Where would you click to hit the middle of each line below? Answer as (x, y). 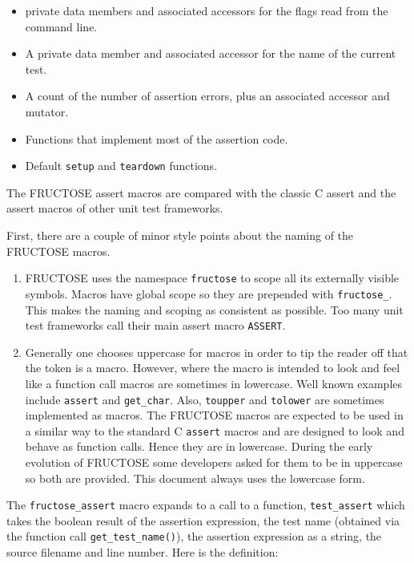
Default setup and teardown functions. (121, 166)
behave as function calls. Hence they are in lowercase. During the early (199, 446)
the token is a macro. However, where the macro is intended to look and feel (213, 368)
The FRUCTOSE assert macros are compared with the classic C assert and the (201, 192)
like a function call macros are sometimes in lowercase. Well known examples (213, 383)
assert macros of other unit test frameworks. (115, 208)
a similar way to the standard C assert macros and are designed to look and (215, 430)
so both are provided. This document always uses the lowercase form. (195, 478)
